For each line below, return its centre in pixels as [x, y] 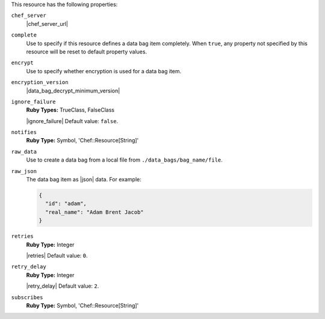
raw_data [24, 151]
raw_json [24, 171]
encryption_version [40, 82]
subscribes [27, 297]
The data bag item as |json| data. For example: [84, 180]
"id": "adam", [66, 204]
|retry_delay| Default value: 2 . [63, 286]
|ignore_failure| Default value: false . [72, 121]
